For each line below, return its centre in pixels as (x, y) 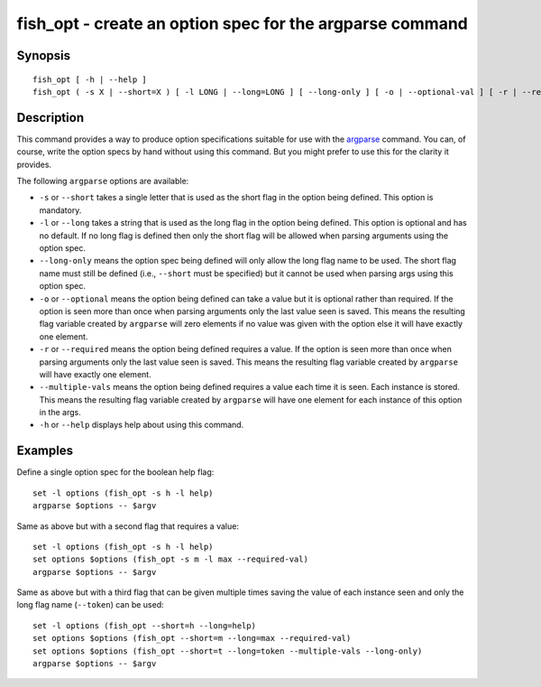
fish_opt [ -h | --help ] (90, 79)
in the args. (60, 413)
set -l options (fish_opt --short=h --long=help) (145, 626)
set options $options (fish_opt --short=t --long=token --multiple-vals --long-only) (228, 651)
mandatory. (60, 210)
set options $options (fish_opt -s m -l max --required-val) (170, 559)
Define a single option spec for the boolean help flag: (115, 472)
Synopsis (44, 56)
